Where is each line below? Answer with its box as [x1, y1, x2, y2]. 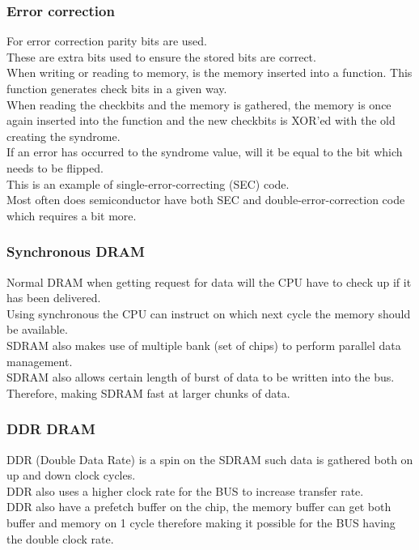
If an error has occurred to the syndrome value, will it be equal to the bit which [6, 143, 403, 160]
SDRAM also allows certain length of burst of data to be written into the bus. [6, 369, 395, 386]
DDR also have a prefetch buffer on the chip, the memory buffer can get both [6, 498, 391, 515]
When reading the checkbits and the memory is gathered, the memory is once [6, 96, 391, 113]
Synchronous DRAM [6, 241, 145, 262]
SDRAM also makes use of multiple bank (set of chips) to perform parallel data [6, 336, 401, 353]
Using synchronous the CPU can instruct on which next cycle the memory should [6, 305, 411, 322]
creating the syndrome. [6, 127, 121, 144]
